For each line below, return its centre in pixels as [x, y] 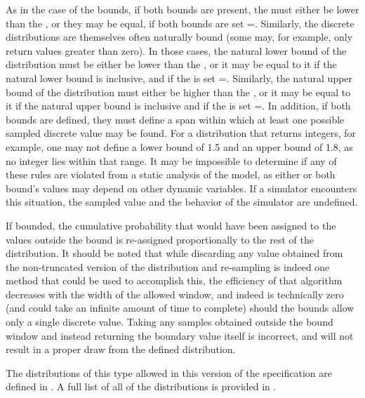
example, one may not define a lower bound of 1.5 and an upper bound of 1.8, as [179, 146]
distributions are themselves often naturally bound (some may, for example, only [179, 37]
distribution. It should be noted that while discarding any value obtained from [174, 253]
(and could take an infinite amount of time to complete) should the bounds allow [180, 308]
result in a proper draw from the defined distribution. [121, 349]
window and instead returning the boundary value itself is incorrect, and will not [180, 335]
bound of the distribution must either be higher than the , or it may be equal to [178, 92]
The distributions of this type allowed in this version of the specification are [169, 372]
